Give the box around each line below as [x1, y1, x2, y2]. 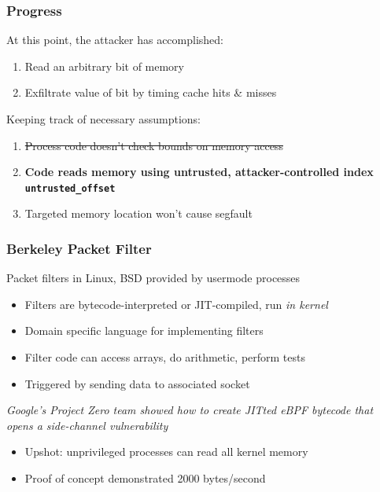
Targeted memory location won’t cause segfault [24, 205, 253, 222]
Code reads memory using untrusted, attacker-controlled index [24, 163, 374, 180]
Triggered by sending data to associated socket [24, 375, 250, 391]
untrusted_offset [24, 182, 116, 194]
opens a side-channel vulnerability [6, 417, 168, 433]
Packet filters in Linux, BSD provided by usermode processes [6, 270, 301, 286]
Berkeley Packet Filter [6, 238, 152, 258]
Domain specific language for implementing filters [24, 322, 264, 339]
